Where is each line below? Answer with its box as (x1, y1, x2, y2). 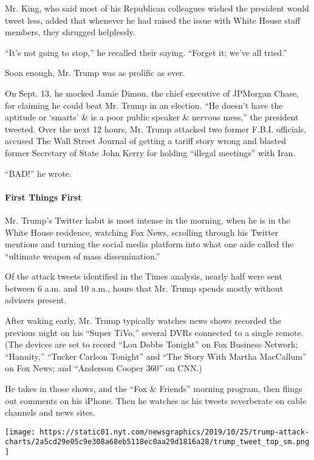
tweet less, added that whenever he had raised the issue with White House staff (5, 13, 301, 26)
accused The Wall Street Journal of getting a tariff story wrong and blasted (5, 134, 287, 147)
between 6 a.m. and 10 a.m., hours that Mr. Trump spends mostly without (5, 281, 284, 294)
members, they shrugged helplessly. (5, 26, 135, 38)
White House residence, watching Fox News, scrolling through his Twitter (5, 225, 279, 238)
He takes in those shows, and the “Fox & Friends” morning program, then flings (5, 382, 302, 395)
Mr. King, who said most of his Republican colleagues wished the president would (5, 2, 309, 14)
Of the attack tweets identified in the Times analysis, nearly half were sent (5, 270, 282, 283)
